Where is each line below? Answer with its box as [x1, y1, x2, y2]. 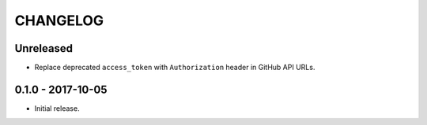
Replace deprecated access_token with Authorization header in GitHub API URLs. [34, 63, 316, 72]
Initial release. [34, 103, 80, 113]
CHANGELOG [14, 12, 104, 29]
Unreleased [14, 42, 74, 55]
